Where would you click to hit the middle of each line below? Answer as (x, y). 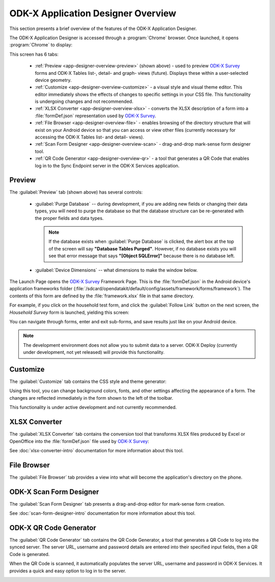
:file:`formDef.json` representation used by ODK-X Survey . (95, 116)
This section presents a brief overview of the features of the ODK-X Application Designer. (103, 29)
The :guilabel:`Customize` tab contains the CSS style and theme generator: (88, 381)
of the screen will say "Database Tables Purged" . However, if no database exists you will (142, 248)
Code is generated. (30, 554)
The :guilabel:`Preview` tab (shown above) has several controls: (76, 192)
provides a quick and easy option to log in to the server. (68, 571)
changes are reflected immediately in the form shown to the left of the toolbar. (91, 398)
